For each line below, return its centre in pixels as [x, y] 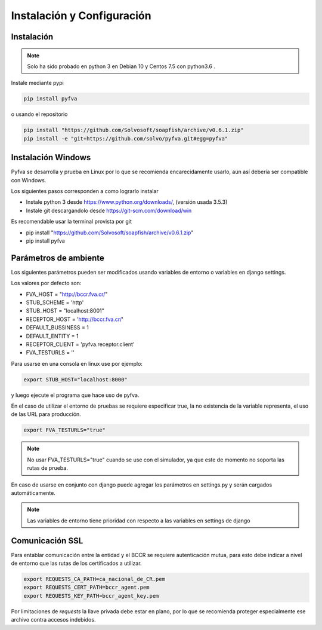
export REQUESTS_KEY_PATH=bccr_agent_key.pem [91, 596]
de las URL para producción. [46, 414]
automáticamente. [33, 493]
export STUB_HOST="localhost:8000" [75, 379]
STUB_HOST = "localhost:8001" [65, 311]
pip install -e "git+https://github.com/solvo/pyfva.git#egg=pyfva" [126, 138]
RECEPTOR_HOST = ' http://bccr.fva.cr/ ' [75, 319]
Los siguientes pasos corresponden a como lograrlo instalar [85, 191]
